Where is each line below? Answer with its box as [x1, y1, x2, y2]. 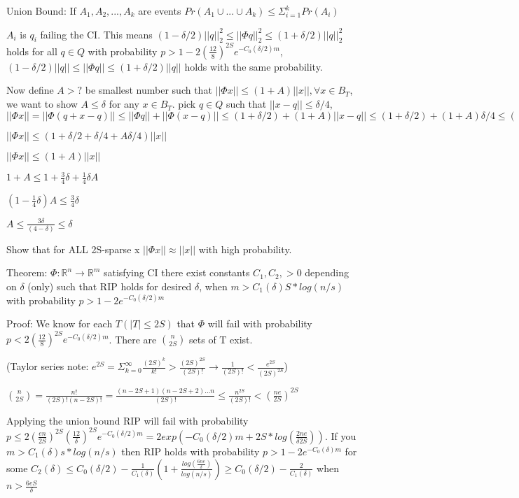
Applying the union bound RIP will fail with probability [6, 413, 249, 427]
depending [305, 265, 349, 280]
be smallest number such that [85, 83, 212, 97]
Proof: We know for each [6, 316, 113, 331]
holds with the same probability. [184, 59, 323, 73]
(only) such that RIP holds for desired [27, 279, 192, 294]
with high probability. [198, 241, 292, 256]
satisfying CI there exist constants [103, 265, 250, 280]
